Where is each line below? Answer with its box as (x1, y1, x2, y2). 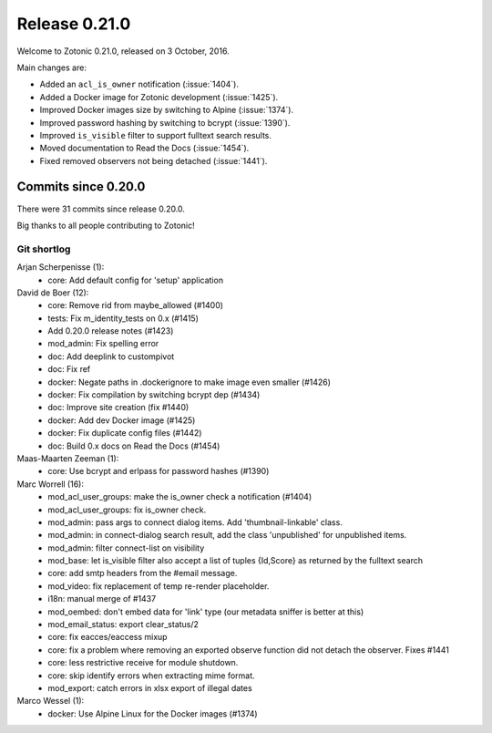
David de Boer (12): (16, 287, 89, 298)
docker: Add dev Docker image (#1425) (47, 415, 196, 426)
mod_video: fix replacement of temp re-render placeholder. (47, 580, 270, 592)
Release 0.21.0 (16, 14, 131, 34)
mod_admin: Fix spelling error (47, 338, 159, 349)
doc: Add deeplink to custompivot (47, 351, 175, 362)
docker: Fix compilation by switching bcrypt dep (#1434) (47, 389, 261, 400)
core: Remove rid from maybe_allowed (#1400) (47, 300, 223, 311)
